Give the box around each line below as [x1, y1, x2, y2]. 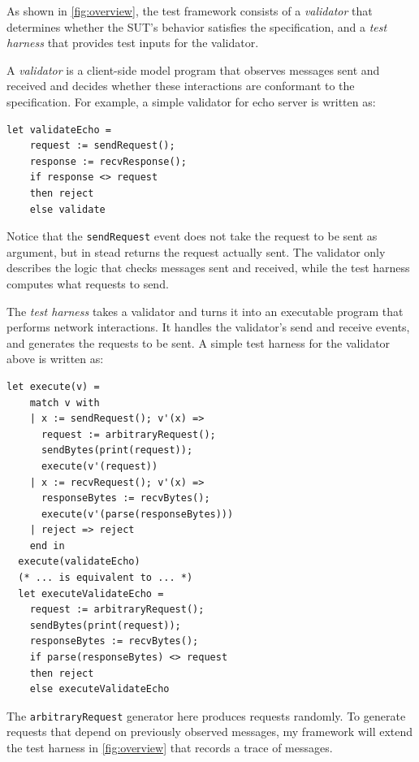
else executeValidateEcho [29, 683, 170, 695]
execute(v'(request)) [41, 460, 158, 472]
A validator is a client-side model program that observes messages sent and [6, 61, 380, 78]
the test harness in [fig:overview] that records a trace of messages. [6, 739, 333, 756]
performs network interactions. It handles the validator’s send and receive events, [6, 318, 410, 336]
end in [29, 539, 65, 552]
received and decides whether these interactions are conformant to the [6, 77, 355, 94]
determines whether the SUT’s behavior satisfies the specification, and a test [6, 18, 387, 35]
